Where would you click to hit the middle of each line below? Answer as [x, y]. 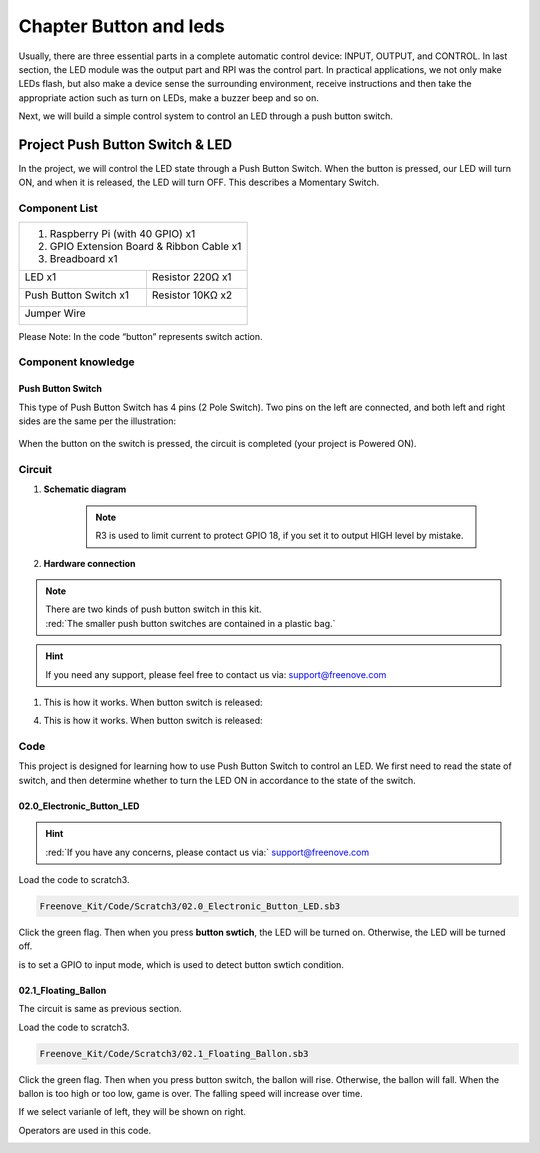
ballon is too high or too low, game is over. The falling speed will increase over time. [191, 1093]
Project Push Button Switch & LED [125, 144]
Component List [58, 208]
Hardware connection [89, 563]
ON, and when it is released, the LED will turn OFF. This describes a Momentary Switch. [199, 182]
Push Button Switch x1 [77, 295]
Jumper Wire [55, 313]
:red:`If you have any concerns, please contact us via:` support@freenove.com [207, 852]
